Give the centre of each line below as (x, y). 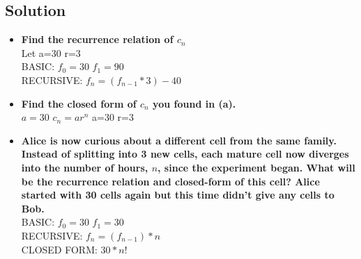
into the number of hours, (85, 167)
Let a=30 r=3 (51, 52)
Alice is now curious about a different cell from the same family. (179, 140)
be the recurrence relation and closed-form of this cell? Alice (170, 181)
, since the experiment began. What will (256, 167)
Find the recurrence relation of (97, 39)
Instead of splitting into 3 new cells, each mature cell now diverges (185, 154)
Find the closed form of (79, 103)
